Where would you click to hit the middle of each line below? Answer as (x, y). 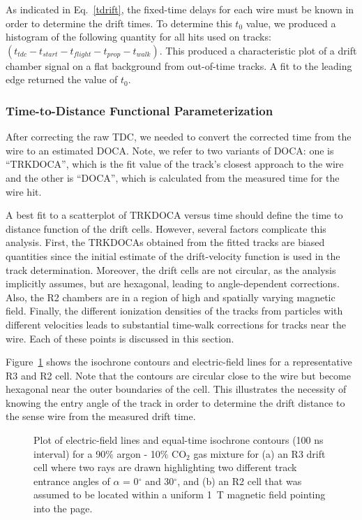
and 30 (160, 481)
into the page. (63, 508)
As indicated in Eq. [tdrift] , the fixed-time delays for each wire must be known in (180, 9)
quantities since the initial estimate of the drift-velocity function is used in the (173, 255)
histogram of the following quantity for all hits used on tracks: (138, 37)
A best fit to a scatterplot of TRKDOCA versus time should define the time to (174, 215)
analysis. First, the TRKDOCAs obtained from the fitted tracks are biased (165, 242)
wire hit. (24, 191)
